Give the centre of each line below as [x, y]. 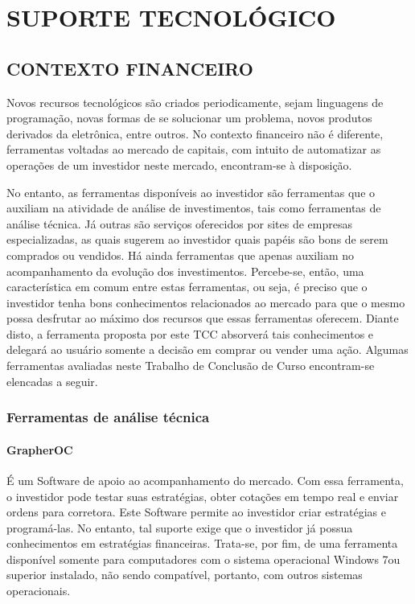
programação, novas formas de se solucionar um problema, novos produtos [189, 118]
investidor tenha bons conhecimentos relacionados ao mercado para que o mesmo [206, 302]
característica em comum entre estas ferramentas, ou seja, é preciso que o [187, 287]
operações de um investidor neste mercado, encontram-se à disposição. [179, 164]
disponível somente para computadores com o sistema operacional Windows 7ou [203, 559]
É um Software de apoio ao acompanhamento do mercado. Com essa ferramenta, [205, 480]
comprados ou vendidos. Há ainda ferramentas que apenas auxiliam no [181, 255]
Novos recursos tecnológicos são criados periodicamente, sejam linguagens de [195, 102]
